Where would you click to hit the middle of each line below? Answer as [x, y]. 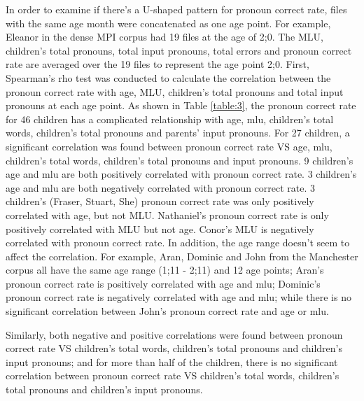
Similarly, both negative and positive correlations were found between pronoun [174, 334]
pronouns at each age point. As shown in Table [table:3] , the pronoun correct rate [181, 105]
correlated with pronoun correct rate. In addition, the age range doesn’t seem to [178, 242]
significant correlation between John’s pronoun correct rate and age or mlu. [167, 311]
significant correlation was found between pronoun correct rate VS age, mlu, [169, 146]
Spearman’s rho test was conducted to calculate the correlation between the [168, 77]
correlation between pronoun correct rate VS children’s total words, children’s [173, 375]
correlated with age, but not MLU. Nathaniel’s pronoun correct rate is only [167, 214]
